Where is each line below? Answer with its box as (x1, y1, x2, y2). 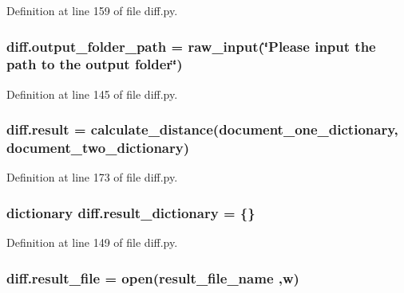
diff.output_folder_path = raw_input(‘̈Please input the (6, 36, 376, 56)
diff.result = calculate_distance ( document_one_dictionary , (6, 119, 398, 139)
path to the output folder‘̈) (6, 54, 183, 74)
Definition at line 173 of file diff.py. (6, 169, 178, 186)
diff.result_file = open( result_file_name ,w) (6, 268, 299, 287)
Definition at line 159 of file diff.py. (6, 2, 178, 18)
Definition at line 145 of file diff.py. (6, 85, 178, 102)
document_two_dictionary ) (6, 138, 190, 158)
